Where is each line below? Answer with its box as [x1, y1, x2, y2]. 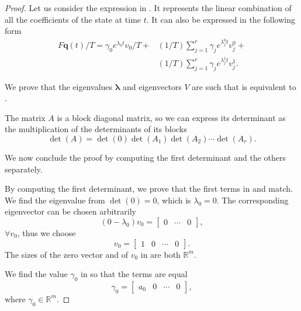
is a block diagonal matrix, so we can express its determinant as [57, 111, 286, 123]
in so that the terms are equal [81, 268, 188, 280]
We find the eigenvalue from [5, 193, 105, 206]
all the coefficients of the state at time [5, 13, 141, 25]
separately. [5, 163, 43, 175]
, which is [157, 193, 191, 206]
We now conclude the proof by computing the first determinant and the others [5, 151, 286, 163]
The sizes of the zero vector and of [5, 248, 128, 260]
